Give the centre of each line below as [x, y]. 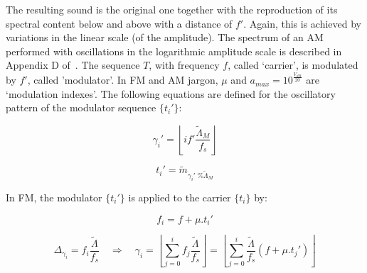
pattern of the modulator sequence [81, 107]
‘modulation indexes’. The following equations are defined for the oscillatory [171, 93]
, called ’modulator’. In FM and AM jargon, [123, 80]
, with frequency [184, 65]
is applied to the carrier [180, 197]
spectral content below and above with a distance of [119, 23]
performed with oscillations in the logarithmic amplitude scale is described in [174, 51]
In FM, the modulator [54, 197]
